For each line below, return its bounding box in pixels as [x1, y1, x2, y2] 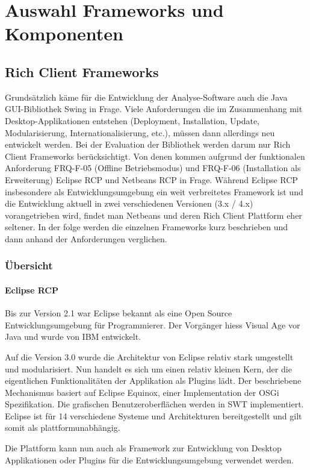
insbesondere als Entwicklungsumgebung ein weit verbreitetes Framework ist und [5, 185, 303, 198]
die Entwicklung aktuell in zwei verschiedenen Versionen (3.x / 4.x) [5, 197, 253, 210]
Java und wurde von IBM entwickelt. [5, 330, 141, 343]
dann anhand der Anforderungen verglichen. [5, 232, 167, 245]
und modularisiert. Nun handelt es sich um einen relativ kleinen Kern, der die [5, 362, 292, 375]
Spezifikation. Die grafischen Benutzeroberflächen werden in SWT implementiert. [5, 398, 304, 410]
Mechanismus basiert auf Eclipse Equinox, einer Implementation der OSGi [5, 386, 279, 398]
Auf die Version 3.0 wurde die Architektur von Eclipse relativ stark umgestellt [5, 350, 294, 363]
